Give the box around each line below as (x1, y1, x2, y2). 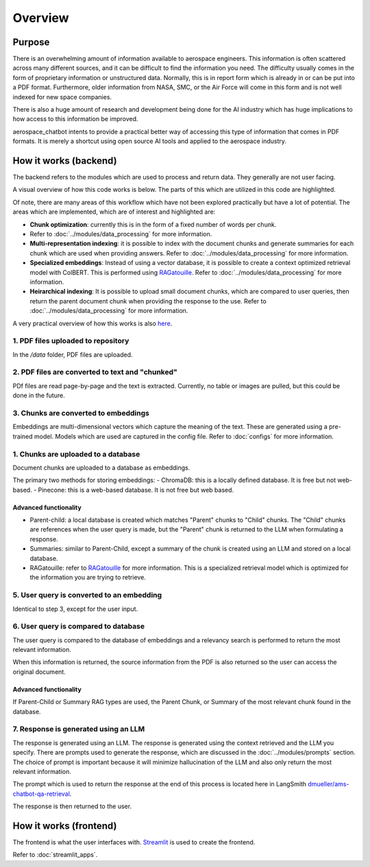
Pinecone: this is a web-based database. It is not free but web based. (38, 486, 234, 494)
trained (12, 432, 34, 440)
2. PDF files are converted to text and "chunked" (12, 367, 177, 377)
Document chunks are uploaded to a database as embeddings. (12, 463, 190, 472)
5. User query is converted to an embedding (12, 590, 162, 600)
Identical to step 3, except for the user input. (12, 605, 138, 613)
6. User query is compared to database (12, 622, 145, 631)
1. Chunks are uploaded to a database (12, 449, 140, 459)
